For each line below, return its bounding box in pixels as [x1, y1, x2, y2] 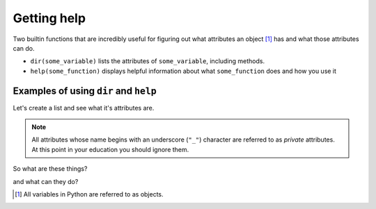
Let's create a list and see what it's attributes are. [13, 103, 155, 112]
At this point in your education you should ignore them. [31, 145, 189, 153]
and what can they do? [13, 177, 79, 185]
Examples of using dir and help [13, 85, 157, 97]
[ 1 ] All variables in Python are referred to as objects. [15, 190, 164, 198]
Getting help [13, 10, 86, 26]
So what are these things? [13, 165, 88, 173]
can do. [13, 44, 35, 52]
